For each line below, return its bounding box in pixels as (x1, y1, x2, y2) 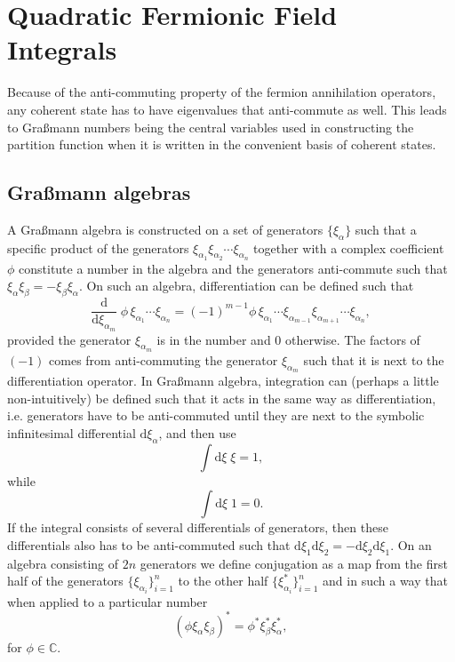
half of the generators (7, 571, 124, 590)
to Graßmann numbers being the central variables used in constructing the (7, 117, 414, 136)
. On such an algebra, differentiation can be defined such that (78, 276, 414, 295)
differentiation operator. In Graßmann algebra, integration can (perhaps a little (7, 371, 439, 389)
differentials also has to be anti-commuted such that (7, 535, 291, 554)
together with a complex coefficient (253, 238, 444, 257)
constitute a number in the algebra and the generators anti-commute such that (19, 259, 448, 277)
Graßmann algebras (7, 179, 191, 206)
